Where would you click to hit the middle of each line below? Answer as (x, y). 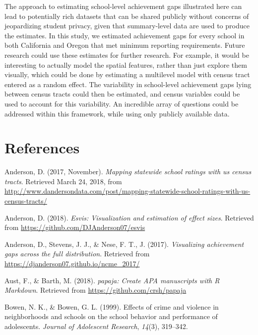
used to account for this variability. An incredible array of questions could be (122, 103)
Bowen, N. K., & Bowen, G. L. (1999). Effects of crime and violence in (112, 306)
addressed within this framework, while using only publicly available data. (117, 113)
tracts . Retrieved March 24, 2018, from (63, 181)
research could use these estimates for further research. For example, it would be (127, 55)
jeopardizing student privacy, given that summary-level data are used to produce (127, 26)
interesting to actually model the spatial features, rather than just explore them (126, 64)
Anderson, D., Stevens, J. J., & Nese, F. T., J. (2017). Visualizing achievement (124, 244)
